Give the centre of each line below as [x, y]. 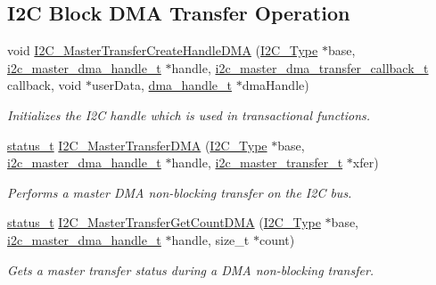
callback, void [45, 85]
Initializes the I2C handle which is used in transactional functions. [189, 114]
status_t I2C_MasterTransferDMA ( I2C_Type [137, 145]
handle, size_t [210, 239]
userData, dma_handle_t [161, 85]
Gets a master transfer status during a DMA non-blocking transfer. [191, 269]
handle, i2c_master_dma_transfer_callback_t [300, 67]
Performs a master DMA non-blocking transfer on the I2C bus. [180, 192]
